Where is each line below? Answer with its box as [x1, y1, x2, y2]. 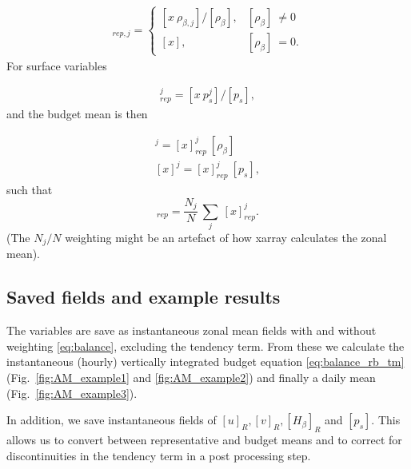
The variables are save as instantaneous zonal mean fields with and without [6, 322, 377, 339]
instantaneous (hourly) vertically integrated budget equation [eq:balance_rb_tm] [6, 353, 405, 370]
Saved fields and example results [6, 284, 281, 309]
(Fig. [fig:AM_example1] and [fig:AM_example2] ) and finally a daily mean [6, 369, 376, 385]
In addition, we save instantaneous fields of [6, 411, 217, 428]
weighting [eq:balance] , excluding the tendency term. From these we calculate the [6, 337, 405, 354]
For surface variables [6, 57, 107, 74]
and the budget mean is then [6, 105, 148, 122]
